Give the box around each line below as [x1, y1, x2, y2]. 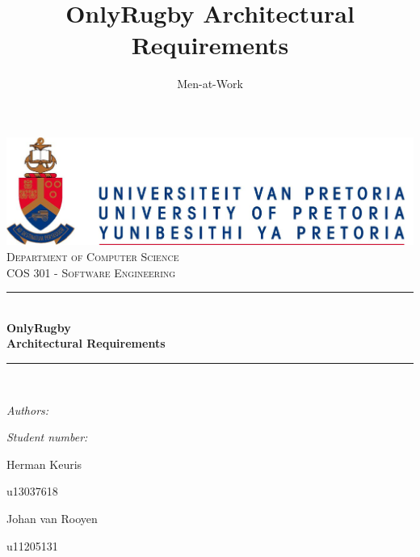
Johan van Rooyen [6, 509, 98, 526]
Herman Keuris [6, 455, 82, 472]
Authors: [6, 401, 49, 418]
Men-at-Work [177, 75, 243, 92]
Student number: [6, 428, 88, 445]
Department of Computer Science [6, 248, 179, 264]
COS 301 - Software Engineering [6, 264, 176, 281]
